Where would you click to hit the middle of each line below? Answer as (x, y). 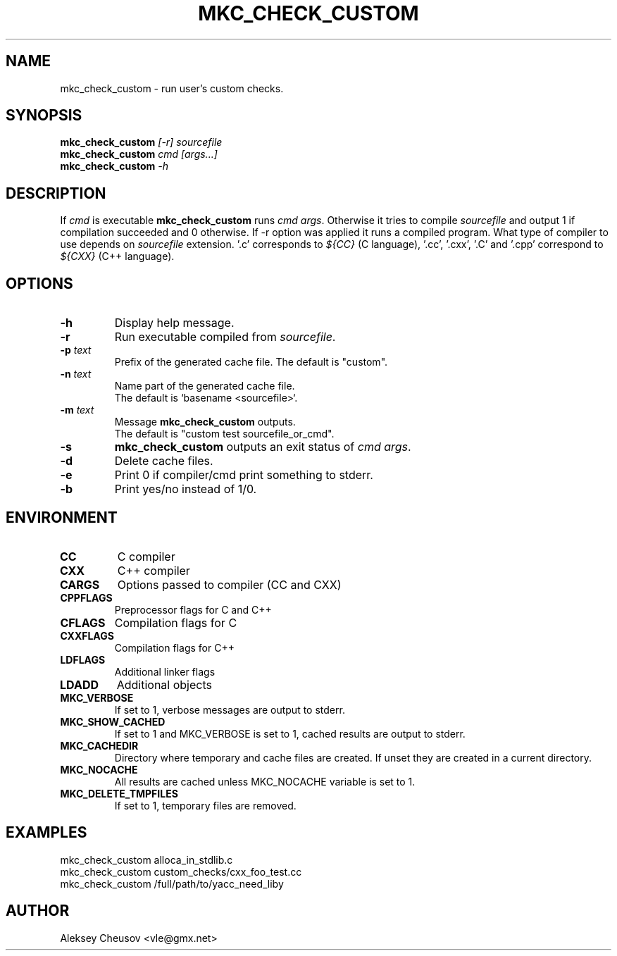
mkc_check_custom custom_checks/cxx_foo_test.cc (181, 871)
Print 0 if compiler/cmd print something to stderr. (244, 475)
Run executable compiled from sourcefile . (225, 337)
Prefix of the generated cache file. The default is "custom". (251, 362)
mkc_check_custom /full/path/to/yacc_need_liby (172, 883)
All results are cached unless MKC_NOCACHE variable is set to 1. (265, 781)
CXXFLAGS (87, 635)
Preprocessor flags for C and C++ (193, 609)
